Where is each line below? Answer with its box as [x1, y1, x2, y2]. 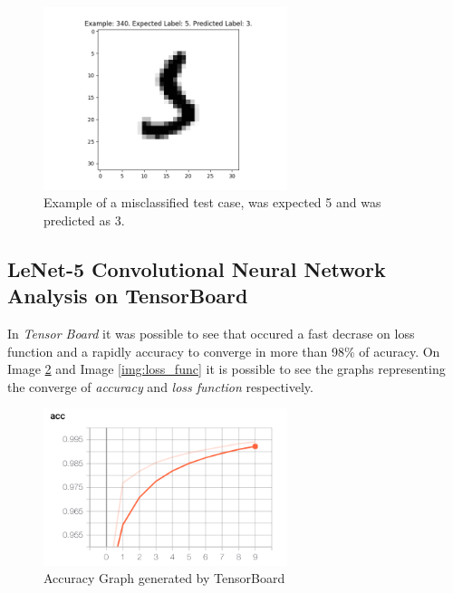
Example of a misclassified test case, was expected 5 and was [43, 193, 381, 212]
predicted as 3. [43, 210, 125, 229]
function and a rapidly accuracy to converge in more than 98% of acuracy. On [7, 341, 440, 360]
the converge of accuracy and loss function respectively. [7, 377, 313, 396]
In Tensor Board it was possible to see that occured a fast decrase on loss [7, 323, 415, 342]
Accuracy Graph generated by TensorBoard [43, 569, 285, 588]
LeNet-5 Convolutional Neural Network [7, 254, 386, 282]
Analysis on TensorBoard [7, 282, 248, 310]
